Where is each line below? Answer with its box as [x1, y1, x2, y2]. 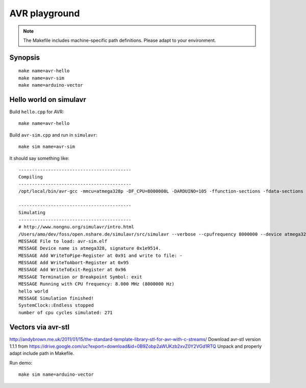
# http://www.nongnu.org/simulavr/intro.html [18, 224, 135, 230]
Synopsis [9, 53, 40, 62]
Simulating [18, 210, 46, 216]
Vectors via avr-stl [9, 323, 70, 331]
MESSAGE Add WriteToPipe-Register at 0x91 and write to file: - [18, 252, 183, 258]
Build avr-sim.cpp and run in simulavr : [9, 132, 97, 138]
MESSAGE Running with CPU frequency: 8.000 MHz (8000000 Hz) [18, 281, 174, 287]
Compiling [18, 174, 43, 180]
